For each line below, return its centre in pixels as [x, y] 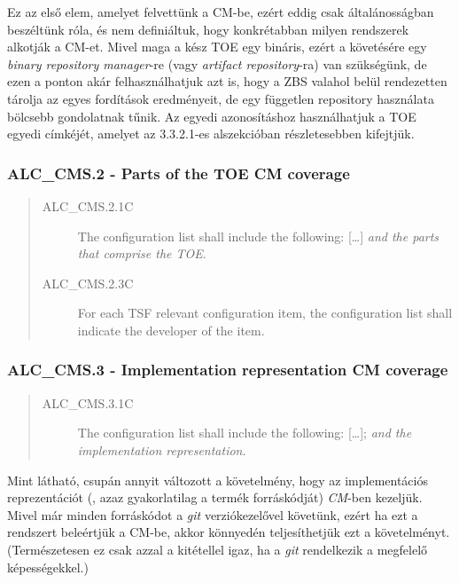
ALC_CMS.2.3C [88, 283]
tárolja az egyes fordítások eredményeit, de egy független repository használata [221, 98]
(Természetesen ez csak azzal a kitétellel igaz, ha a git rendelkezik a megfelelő [218, 549]
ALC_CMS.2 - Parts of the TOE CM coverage [179, 173]
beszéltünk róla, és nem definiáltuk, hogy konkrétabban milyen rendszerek [208, 29]
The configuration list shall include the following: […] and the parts [258, 236]
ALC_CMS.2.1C [88, 205]
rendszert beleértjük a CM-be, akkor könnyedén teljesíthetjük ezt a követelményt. [229, 532]
